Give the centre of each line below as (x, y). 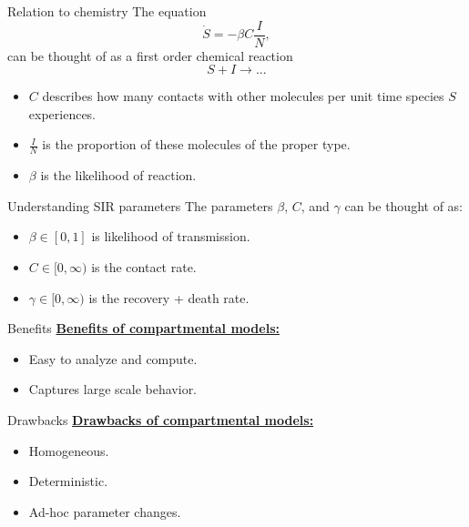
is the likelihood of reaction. (118, 175)
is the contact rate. (144, 267)
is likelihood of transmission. (171, 236)
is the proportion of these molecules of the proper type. (196, 144)
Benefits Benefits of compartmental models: (143, 328)
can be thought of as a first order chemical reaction (150, 55)
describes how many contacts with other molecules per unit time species (243, 96)
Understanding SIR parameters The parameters (140, 205)
